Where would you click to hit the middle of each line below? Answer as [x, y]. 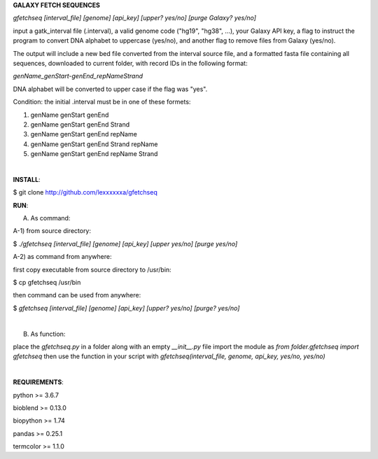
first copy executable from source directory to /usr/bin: [92, 269]
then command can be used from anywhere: [77, 295]
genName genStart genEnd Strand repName [94, 144]
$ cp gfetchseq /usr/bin [47, 282]
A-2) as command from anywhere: [62, 257]
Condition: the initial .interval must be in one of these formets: [102, 102]
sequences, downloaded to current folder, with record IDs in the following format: [130, 63]
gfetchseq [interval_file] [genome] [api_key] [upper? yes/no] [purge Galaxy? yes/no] [135, 18]
